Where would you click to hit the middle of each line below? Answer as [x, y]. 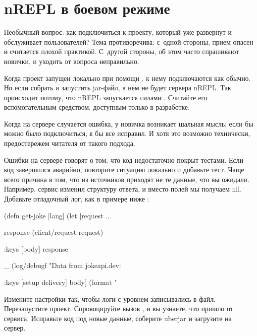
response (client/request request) [54, 232]
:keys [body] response [36, 248]
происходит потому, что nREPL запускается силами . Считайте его [106, 97]
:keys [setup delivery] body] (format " [60, 282]
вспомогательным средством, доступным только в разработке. [97, 107]
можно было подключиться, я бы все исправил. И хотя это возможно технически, [127, 133]
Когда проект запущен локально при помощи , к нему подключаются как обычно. [127, 78]
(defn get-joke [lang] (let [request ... [58, 215]
